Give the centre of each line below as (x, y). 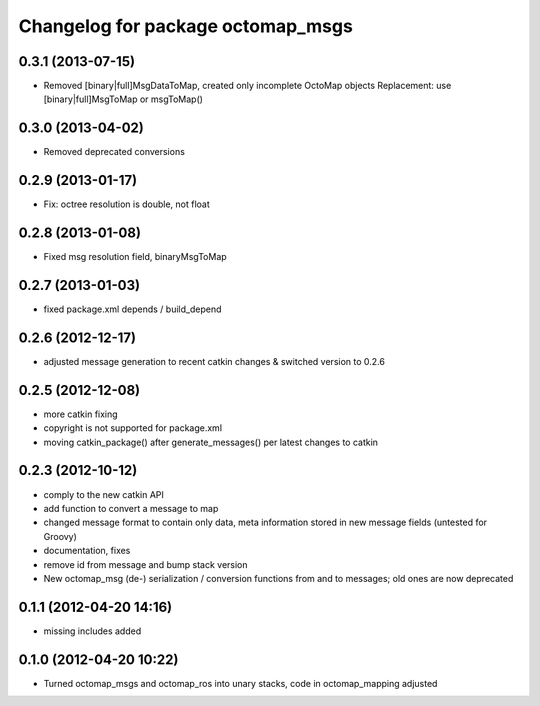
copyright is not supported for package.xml (133, 428)
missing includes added (92, 631)
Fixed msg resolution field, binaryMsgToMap (135, 257)
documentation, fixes (87, 551)
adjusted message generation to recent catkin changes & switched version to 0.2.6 (214, 361)
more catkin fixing (81, 414)
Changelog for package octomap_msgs (186, 26)
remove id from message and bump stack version (146, 564)
